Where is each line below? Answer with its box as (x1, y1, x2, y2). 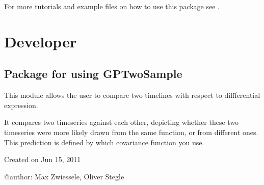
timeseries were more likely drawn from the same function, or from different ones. (4, 126, 258, 137)
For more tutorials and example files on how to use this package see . (4, 1, 220, 11)
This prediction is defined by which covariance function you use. (4, 137, 204, 147)
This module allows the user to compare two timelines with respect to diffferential (4, 90, 260, 100)
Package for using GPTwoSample (4, 66, 182, 82)
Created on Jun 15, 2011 (4, 154, 81, 165)
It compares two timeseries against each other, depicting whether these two (4, 117, 239, 127)
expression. (4, 99, 38, 110)
